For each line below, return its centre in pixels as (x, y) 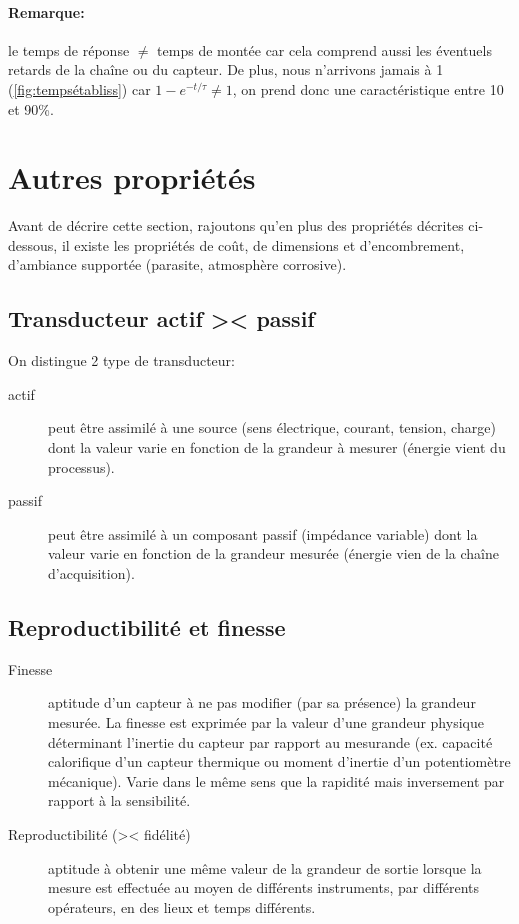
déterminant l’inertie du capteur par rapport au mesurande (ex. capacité (270, 741)
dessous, (33, 244)
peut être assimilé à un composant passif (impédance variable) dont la (263, 533)
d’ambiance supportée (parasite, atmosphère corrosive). (177, 264)
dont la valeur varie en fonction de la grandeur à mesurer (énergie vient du (277, 447)
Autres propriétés (132, 177)
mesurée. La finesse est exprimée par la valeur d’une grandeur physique (266, 722)
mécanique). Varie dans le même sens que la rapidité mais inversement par (276, 780)
